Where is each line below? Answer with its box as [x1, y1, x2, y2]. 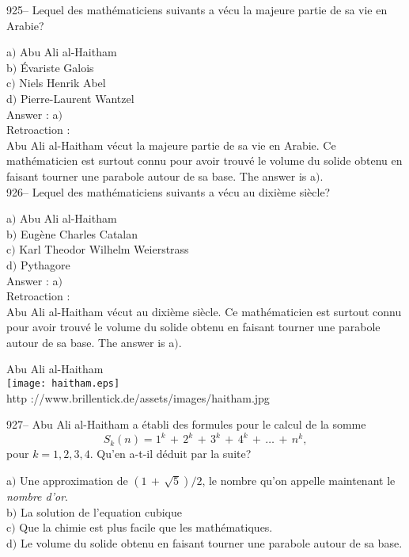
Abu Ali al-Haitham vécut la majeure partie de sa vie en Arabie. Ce [6, 136, 336, 153]
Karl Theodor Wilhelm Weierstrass [19, 241, 189, 258]
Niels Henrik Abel [19, 74, 106, 91]
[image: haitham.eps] [6, 378, 120, 390]
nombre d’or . [6, 488, 68, 504]
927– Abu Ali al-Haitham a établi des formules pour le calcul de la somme [6, 416, 366, 433]
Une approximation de [20, 472, 128, 488]
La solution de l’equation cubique [20, 503, 182, 520]
